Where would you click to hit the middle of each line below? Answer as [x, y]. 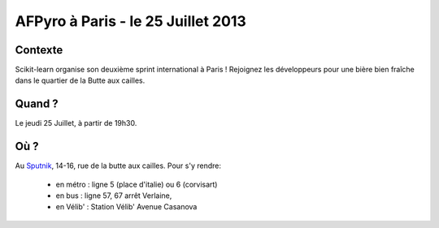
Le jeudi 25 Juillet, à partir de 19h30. [76, 123]
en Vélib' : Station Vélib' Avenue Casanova [126, 207]
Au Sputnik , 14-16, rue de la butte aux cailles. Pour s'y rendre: [118, 166]
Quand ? [37, 104]
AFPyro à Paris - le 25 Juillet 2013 [131, 21]
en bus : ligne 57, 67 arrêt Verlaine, [114, 196]
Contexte [39, 50]
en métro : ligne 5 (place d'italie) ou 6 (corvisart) [137, 184]
